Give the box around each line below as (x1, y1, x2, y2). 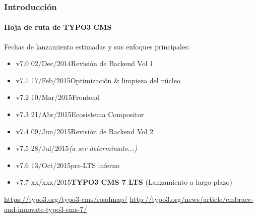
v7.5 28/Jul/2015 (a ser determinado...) (16, 143, 137, 153)
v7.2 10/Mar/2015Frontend (16, 92, 100, 102)
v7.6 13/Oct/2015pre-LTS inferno (16, 159, 120, 170)
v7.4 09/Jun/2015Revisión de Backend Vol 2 (16, 126, 153, 136)
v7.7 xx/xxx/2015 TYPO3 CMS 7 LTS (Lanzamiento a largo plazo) (16, 177, 232, 187)
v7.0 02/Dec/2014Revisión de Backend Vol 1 (16, 58, 154, 69)
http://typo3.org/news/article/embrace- (130, 193, 254, 204)
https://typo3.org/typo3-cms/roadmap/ (4, 193, 127, 204)
